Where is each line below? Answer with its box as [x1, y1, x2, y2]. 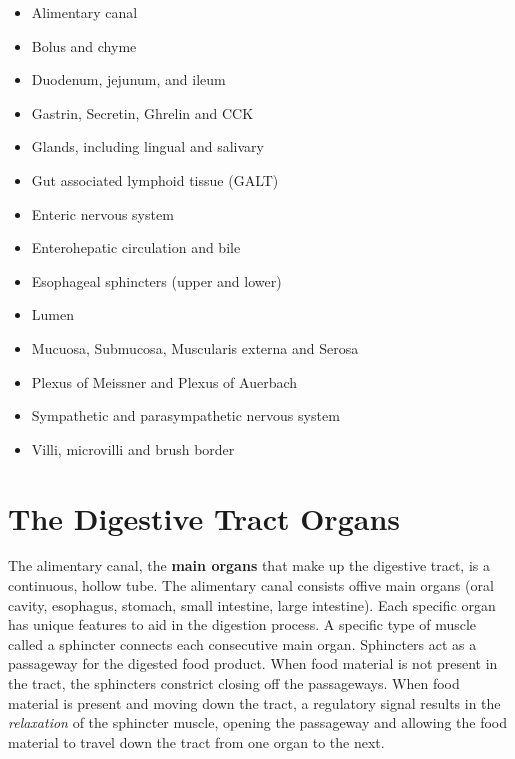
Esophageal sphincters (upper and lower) [31, 270, 282, 291]
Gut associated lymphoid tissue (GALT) [31, 169, 279, 190]
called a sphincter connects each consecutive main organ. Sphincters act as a [8, 633, 477, 654]
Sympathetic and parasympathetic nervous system [31, 405, 340, 426]
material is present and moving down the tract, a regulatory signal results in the [8, 692, 501, 713]
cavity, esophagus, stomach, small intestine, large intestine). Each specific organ [8, 594, 496, 615]
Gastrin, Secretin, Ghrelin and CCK [31, 102, 254, 123]
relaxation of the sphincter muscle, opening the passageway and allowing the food [8, 712, 508, 733]
